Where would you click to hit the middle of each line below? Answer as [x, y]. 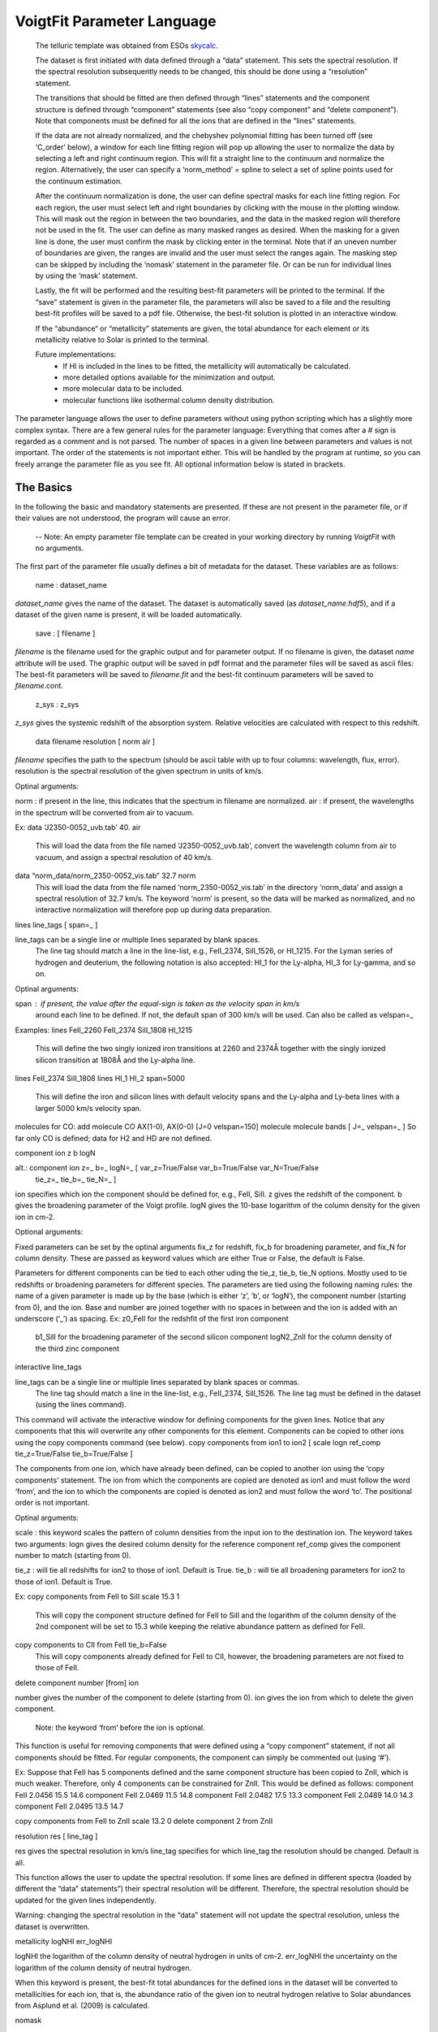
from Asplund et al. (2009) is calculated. [82, 2005]
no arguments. [60, 548]
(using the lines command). [81, 1405]
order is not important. [52, 1503]
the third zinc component [77, 1348]
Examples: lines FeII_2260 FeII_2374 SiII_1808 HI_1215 [104, 1030]
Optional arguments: [49, 1232]
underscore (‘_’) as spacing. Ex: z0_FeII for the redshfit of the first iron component [152, 1318]
